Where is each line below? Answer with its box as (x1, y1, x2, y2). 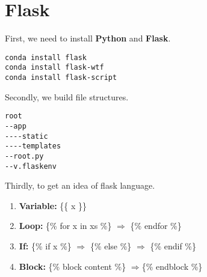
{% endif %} (150, 240, 197, 252)
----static (5, 132, 48, 141)
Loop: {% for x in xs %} (19, 219, 112, 232)
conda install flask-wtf (5, 63, 104, 72)
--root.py (5, 151, 44, 160)
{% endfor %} (130, 219, 182, 232)
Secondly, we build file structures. (5, 90, 129, 103)
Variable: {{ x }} (19, 199, 87, 212)
